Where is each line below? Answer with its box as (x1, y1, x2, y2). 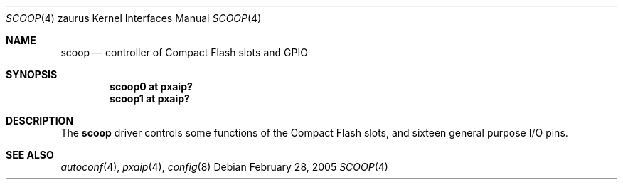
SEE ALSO (6, 149, 54, 161)
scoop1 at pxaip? (110, 92, 190, 105)
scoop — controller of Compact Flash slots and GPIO (60, 46, 308, 58)
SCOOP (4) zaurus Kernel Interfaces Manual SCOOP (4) (6, 12, 262, 24)
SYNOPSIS (6, 68, 58, 80)
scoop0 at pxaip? (110, 80, 193, 92)
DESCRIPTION (6, 115, 74, 127)
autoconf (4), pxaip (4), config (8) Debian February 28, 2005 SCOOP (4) (60, 161, 388, 173)
